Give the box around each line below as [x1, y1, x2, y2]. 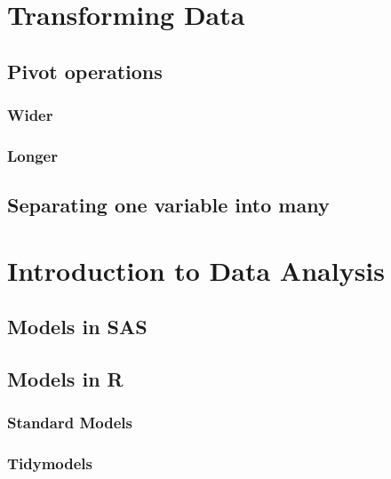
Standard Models [7, 411, 132, 434]
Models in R [7, 365, 124, 393]
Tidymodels [7, 452, 93, 475]
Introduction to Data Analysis [7, 251, 385, 288]
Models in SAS [7, 313, 148, 340]
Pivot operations [7, 57, 163, 84]
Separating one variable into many [7, 191, 330, 219]
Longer [7, 144, 58, 166]
